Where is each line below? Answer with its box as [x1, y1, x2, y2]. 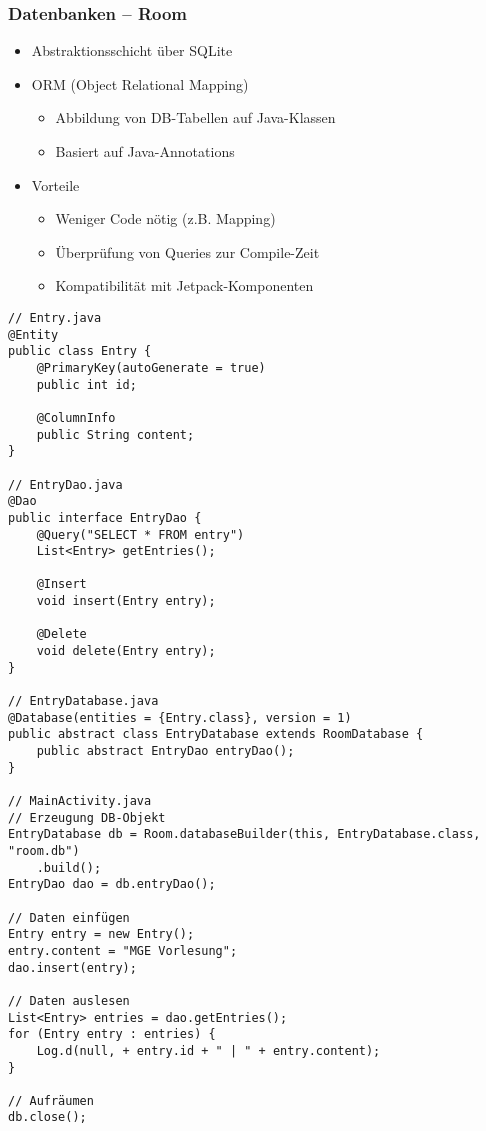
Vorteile [31, 174, 80, 195]
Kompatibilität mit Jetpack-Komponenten [55, 275, 314, 296]
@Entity [8, 327, 59, 342]
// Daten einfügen [8, 910, 130, 925]
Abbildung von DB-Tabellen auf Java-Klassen [55, 107, 336, 128]
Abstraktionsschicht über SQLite [31, 40, 233, 61]
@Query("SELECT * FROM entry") [36, 527, 245, 542]
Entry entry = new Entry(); [8, 927, 195, 942]
